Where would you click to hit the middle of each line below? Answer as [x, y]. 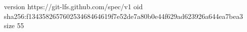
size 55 [14, 25]
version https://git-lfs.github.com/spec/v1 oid [73, 6]
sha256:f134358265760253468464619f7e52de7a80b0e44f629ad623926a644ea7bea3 [123, 16]
